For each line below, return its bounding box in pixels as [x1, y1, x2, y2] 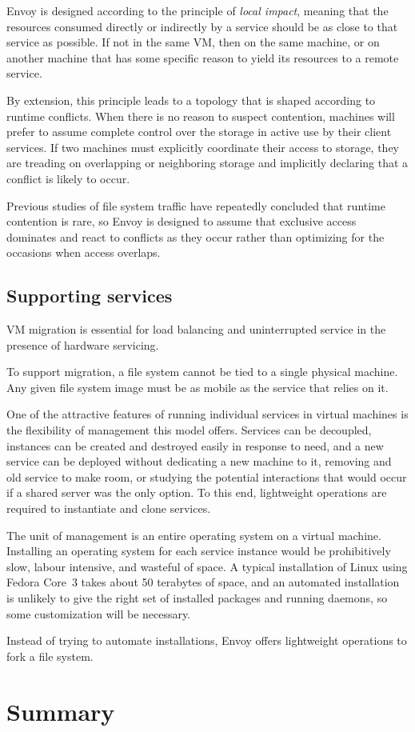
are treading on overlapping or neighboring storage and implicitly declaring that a [6, 154, 409, 171]
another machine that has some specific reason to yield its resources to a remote [6, 49, 399, 66]
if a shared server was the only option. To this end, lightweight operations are [6, 484, 387, 501]
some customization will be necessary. [6, 605, 191, 622]
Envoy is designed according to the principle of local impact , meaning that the [6, 2, 389, 18]
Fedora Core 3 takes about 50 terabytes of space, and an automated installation [6, 574, 400, 590]
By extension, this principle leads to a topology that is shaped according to [6, 91, 376, 108]
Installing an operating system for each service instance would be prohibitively [6, 542, 391, 559]
